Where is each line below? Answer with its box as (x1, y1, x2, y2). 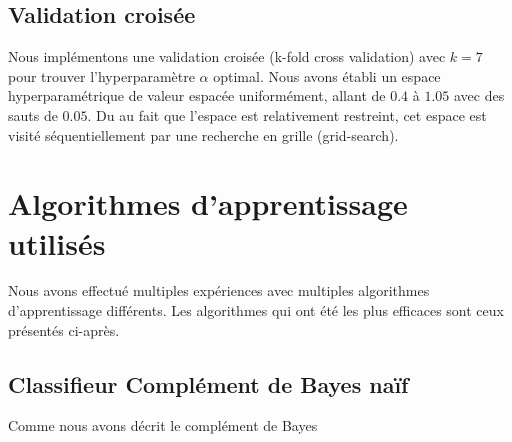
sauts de (8, 104, 58, 125)
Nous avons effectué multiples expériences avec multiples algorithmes (8, 280, 430, 301)
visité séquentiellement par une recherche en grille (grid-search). (8, 124, 399, 145)
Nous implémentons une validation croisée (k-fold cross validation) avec (8, 46, 446, 67)
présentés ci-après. (8, 319, 120, 340)
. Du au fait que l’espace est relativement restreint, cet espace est (87, 104, 487, 125)
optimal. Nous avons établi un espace (213, 65, 441, 86)
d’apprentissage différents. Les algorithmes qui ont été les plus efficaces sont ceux (8, 300, 504, 321)
